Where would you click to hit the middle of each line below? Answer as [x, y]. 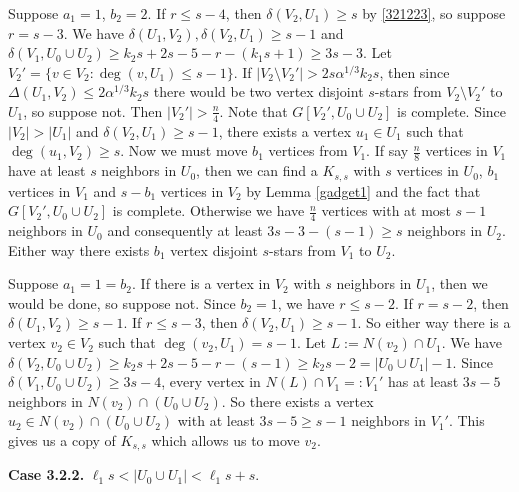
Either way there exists [79, 249]
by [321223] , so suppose [434, 13]
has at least [423, 381]
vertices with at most [386, 210]
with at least [216, 420]
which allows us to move [225, 440]
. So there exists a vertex [297, 400]
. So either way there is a [434, 322]
